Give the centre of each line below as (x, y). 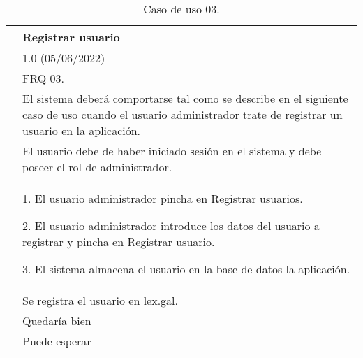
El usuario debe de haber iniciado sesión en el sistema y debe (172, 151)
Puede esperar (57, 341)
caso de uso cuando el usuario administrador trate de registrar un (183, 114)
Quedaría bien (57, 321)
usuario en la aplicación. (82, 130)
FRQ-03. (44, 78)
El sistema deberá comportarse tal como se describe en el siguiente (185, 98)
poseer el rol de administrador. (97, 167)
